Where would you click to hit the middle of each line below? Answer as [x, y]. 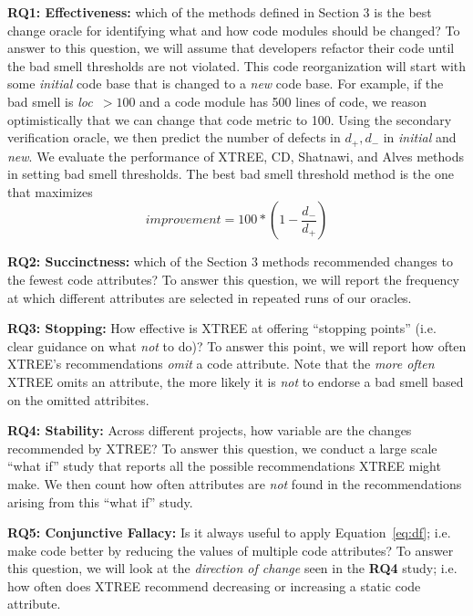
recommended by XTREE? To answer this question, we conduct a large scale [222, 448]
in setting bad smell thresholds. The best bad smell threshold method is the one [231, 174]
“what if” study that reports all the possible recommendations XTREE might [224, 466]
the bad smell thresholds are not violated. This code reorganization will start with [237, 65]
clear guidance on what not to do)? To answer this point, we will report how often [237, 345]
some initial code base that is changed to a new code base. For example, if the [226, 84]
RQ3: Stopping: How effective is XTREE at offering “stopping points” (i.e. [222, 328]
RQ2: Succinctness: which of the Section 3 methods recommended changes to [230, 261]
